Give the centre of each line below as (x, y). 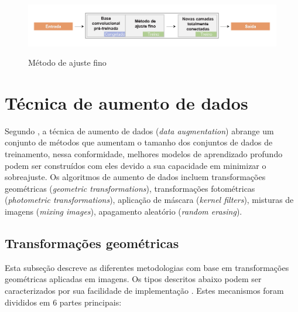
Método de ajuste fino (67, 62)
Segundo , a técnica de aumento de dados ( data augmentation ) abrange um (139, 130)
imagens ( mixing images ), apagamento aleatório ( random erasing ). (124, 211)
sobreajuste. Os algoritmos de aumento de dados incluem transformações (135, 177)
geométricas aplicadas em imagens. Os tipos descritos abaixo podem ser (133, 279)
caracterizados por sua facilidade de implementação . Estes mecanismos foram (144, 291)
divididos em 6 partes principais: (63, 302)
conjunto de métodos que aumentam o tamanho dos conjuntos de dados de (139, 142)
